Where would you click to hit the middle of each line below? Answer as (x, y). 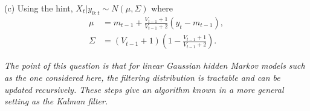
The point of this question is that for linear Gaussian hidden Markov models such (155, 65)
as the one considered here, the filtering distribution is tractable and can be (142, 77)
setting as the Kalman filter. (56, 101)
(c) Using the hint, (39, 8)
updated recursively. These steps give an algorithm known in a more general (144, 89)
